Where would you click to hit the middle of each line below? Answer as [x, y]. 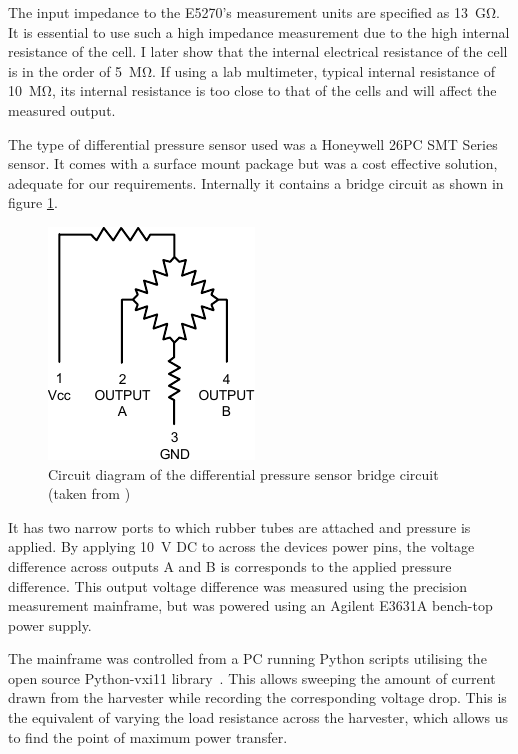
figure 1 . [33, 202]
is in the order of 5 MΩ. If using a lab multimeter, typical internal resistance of [252, 70]
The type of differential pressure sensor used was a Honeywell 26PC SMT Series [253, 143]
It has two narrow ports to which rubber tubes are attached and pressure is [239, 526]
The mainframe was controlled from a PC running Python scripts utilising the [247, 658]
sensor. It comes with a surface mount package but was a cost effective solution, [253, 163]
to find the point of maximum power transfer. [148, 736]
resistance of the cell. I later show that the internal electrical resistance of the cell [258, 51]
